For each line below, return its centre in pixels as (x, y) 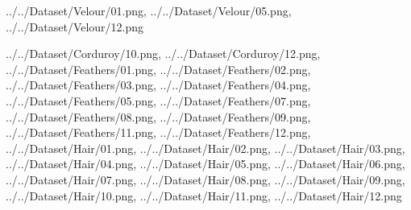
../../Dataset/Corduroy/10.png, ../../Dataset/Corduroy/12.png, (163, 54)
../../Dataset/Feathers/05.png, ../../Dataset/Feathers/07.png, (158, 100)
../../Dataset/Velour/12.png (75, 26)
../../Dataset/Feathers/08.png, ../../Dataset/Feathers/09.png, (158, 116)
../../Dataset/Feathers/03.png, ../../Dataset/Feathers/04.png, (158, 85)
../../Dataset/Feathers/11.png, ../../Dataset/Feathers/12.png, (158, 132)
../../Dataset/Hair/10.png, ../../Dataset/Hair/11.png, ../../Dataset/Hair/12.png (204, 195)
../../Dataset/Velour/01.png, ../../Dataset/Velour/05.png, (149, 10)
